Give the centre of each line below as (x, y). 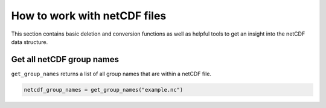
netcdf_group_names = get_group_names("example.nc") (104, 90)
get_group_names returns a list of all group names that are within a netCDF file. (111, 74)
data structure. (30, 42)
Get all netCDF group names (65, 59)
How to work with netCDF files (89, 16)
